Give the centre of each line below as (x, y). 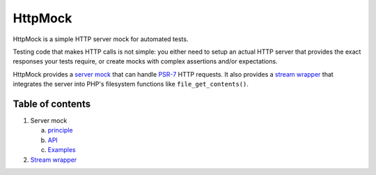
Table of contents (52, 104)
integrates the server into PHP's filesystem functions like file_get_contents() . (131, 84)
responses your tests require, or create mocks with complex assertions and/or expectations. (145, 61)
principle (60, 130)
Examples (62, 150)
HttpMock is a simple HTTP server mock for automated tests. (101, 39)
